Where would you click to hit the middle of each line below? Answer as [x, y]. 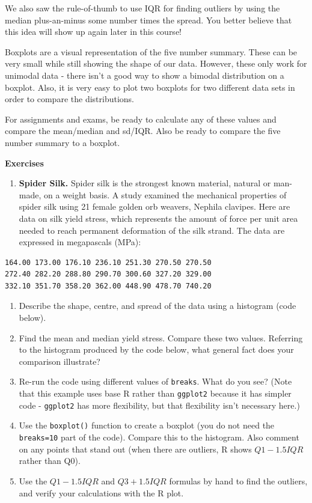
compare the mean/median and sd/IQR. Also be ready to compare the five [143, 131]
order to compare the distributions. [69, 99]
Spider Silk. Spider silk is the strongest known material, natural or [145, 183]
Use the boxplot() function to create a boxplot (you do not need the [147, 425]
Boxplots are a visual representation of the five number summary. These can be [151, 51]
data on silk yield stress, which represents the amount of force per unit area [158, 218]
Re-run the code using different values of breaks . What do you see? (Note [155, 381]
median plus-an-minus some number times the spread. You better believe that [148, 20]
